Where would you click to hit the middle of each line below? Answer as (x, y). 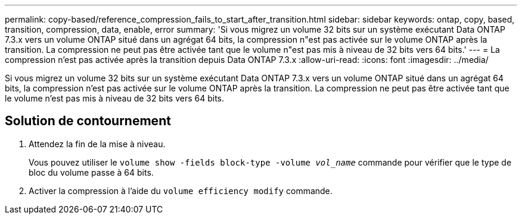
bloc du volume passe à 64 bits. (91, 172)
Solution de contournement (88, 121)
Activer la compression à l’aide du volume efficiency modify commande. (181, 191)
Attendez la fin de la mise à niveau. (97, 144)
